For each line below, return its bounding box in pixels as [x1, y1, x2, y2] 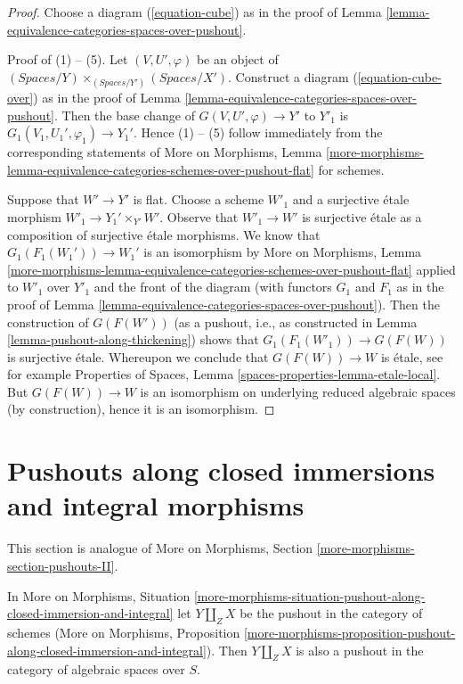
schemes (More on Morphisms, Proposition [7, 622, 240, 641]
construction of [7, 312, 89, 331]
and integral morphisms [7, 487, 305, 523]
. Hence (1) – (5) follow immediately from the [133, 123, 383, 142]
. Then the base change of [54, 105, 195, 124]
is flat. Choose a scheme [133, 190, 264, 209]
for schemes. [318, 160, 385, 178]
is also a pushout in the [296, 640, 424, 659]
